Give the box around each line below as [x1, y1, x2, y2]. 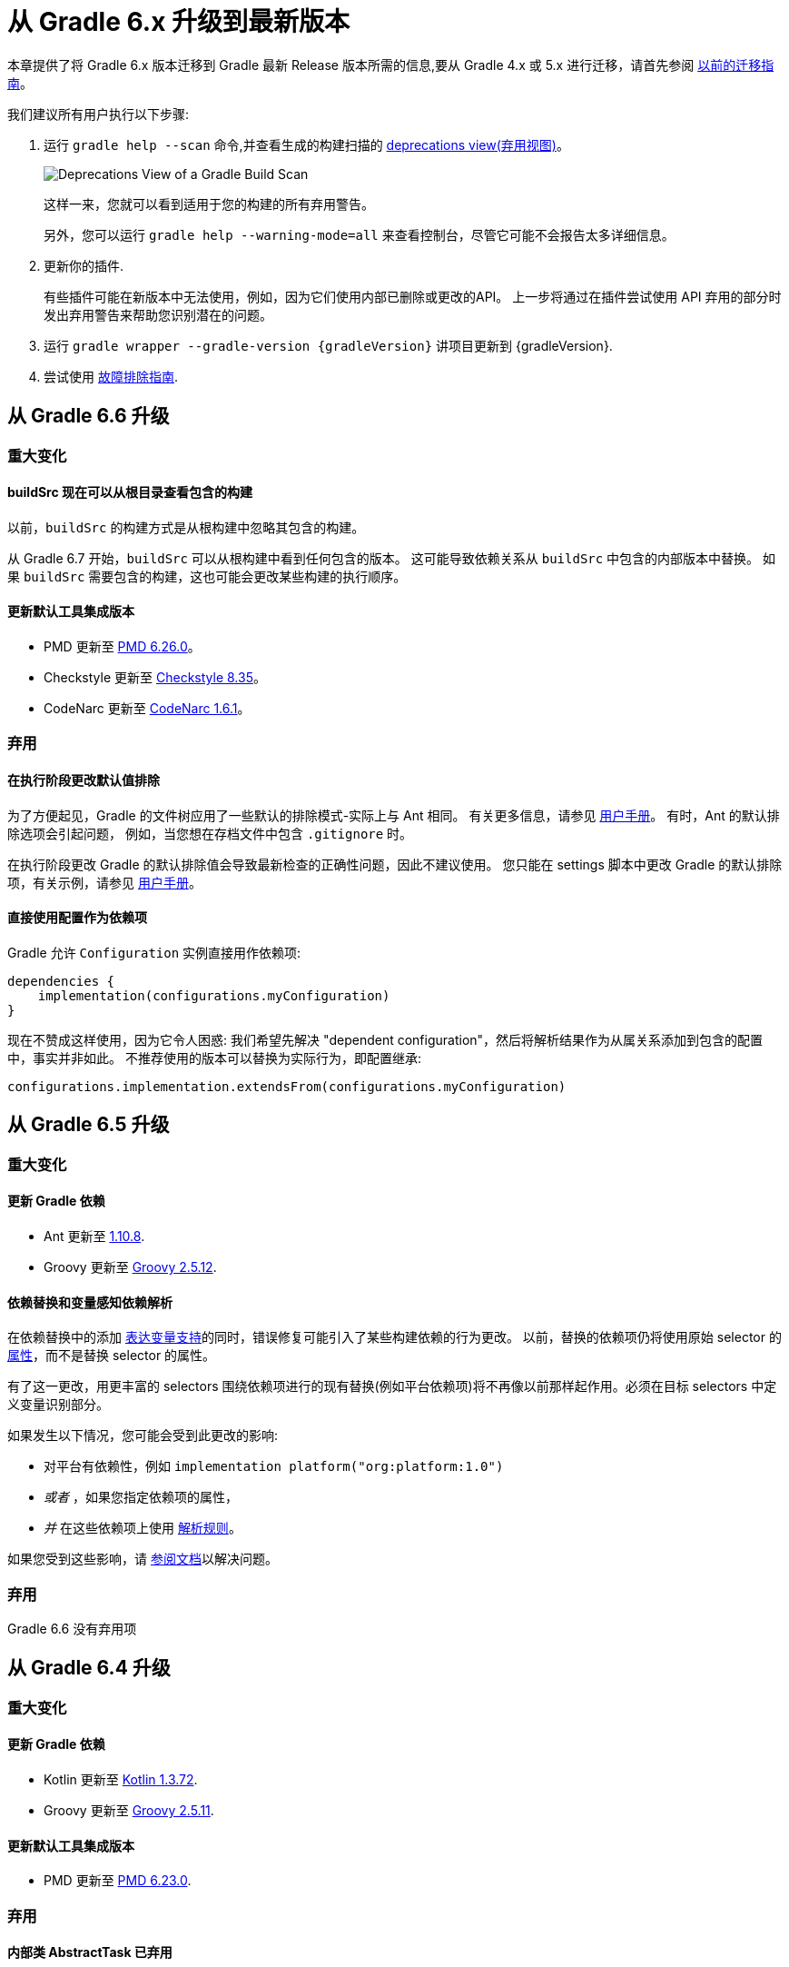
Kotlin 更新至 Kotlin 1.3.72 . [44, 1771, 198, 1787]
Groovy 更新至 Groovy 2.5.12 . [44, 1258, 217, 1275]
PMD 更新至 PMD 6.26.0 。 [44, 639, 201, 655]
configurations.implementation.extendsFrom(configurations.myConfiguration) [7, 1078, 567, 1094]
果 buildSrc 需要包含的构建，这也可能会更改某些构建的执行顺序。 [7, 568, 407, 584]
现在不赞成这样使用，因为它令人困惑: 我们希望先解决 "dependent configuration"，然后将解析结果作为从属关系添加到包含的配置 [7, 1031, 764, 1048]
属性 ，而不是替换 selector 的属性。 [7, 1347, 216, 1364]
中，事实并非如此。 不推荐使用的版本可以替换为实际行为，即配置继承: [7, 1049, 421, 1066]
